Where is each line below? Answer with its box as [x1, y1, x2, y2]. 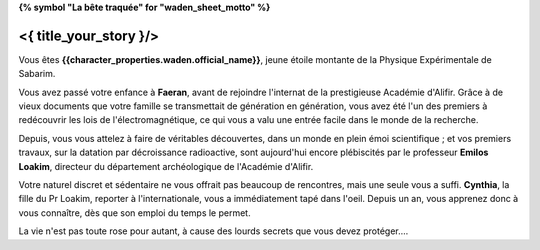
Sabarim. [18, 68, 56, 80]
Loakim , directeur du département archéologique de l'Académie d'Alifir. [18, 160, 314, 172]
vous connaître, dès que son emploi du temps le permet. [18, 206, 251, 219]
